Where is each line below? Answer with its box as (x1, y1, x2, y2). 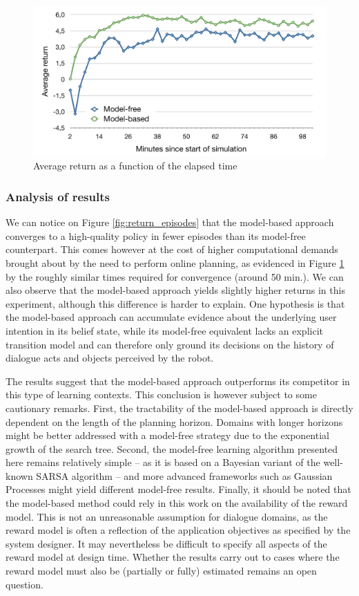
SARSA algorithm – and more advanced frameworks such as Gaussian (36, 468, 333, 483)
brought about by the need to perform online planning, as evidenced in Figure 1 (6, 255, 345, 270)
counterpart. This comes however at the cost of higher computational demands (6, 242, 338, 257)
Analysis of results (6, 187, 110, 205)
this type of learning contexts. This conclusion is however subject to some (6, 387, 317, 402)
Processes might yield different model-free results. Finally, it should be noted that (6, 482, 351, 496)
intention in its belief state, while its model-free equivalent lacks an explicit (6, 323, 323, 337)
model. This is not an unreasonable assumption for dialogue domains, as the (6, 509, 328, 523)
